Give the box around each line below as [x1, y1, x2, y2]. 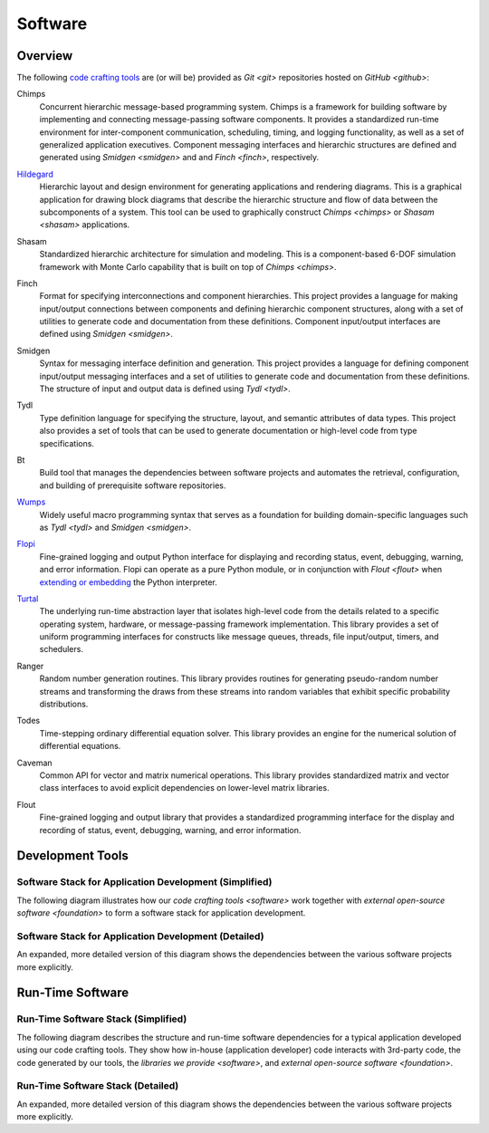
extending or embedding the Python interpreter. [39, 576, 217, 588]
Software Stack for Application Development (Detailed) [16, 929, 264, 942]
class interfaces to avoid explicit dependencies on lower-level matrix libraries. [39, 783, 330, 793]
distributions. [39, 698, 89, 710]
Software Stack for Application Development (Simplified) [16, 876, 273, 888]
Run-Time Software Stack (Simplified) [16, 1013, 187, 1025]
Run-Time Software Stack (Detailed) [16, 1080, 179, 1092]
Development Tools [16, 848, 129, 864]
